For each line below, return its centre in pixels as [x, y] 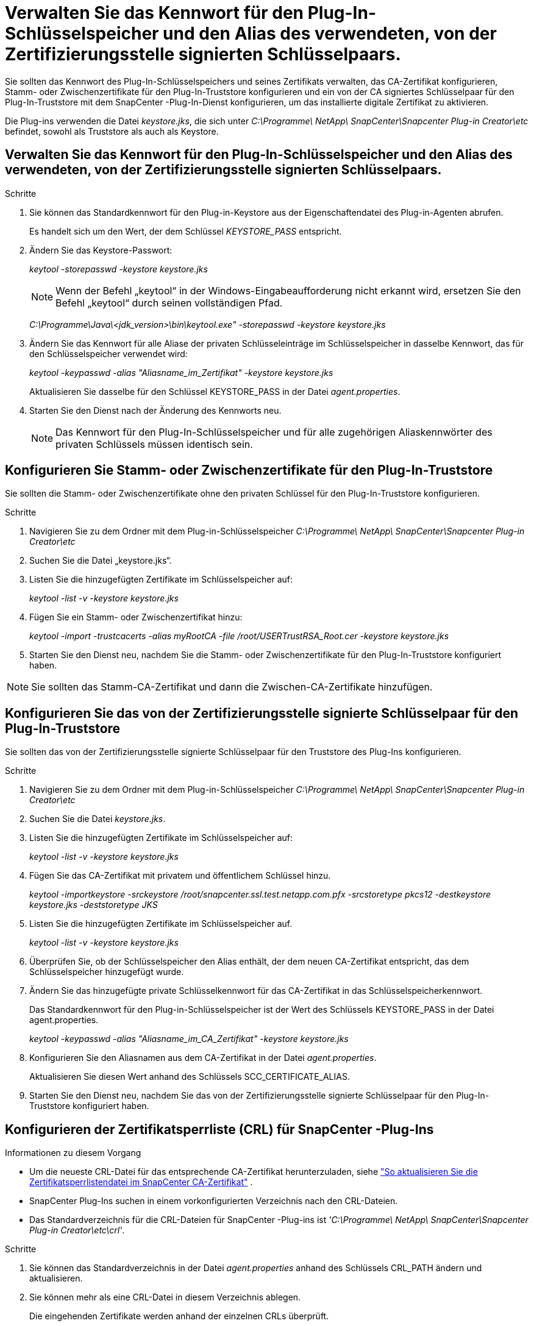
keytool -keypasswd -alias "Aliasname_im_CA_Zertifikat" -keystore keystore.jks [189, 1039]
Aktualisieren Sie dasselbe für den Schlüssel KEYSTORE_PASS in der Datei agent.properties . [215, 391]
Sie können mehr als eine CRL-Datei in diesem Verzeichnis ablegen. [165, 1297]
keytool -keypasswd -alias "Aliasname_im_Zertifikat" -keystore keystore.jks [181, 372]
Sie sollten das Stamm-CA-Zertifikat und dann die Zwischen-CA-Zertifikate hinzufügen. [232, 687]
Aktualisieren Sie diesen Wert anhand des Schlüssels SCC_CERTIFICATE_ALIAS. [190, 1077]
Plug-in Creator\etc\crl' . [77, 1230]
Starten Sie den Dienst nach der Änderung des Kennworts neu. [155, 410]
